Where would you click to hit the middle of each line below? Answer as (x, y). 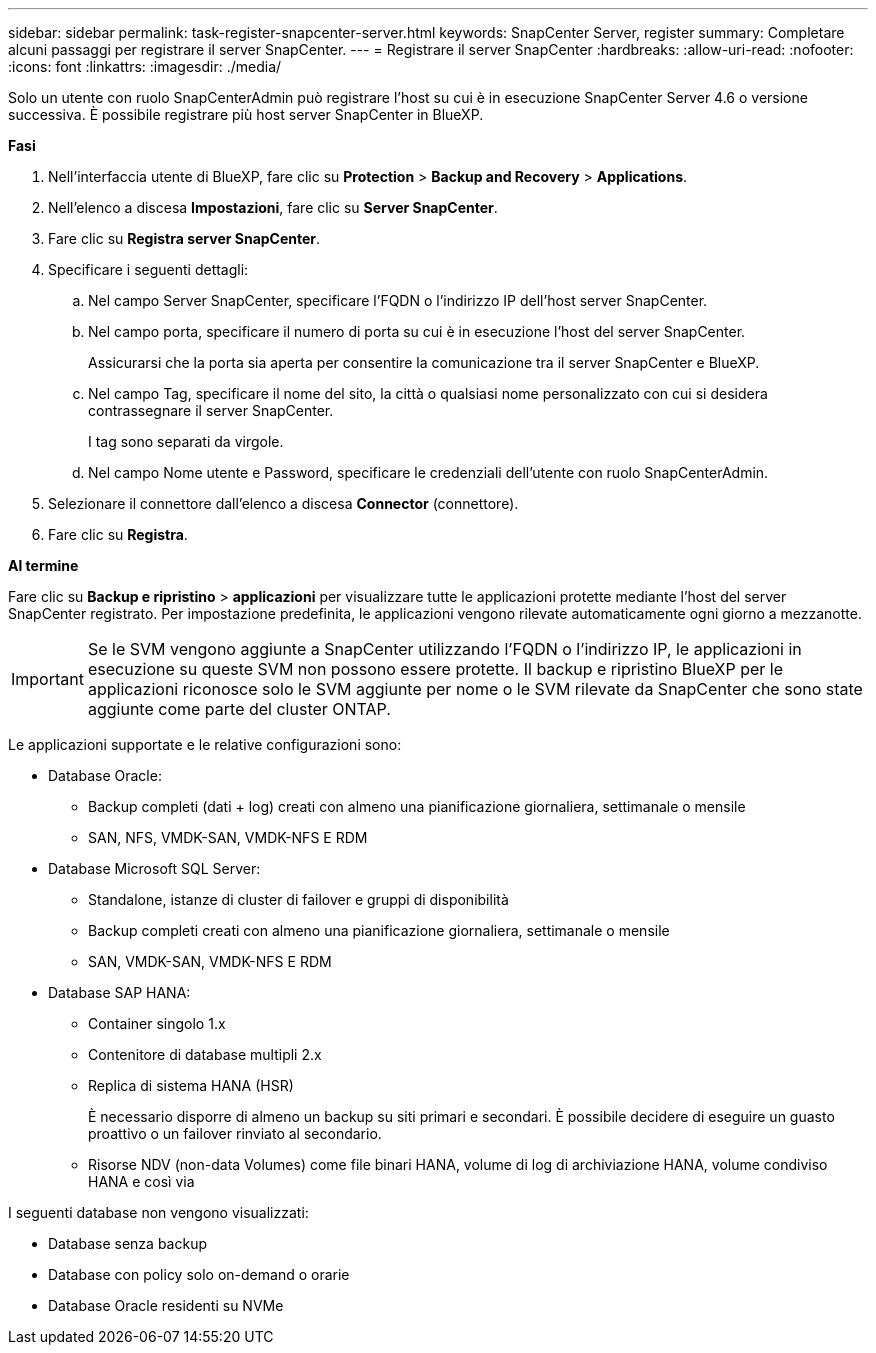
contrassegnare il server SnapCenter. (211, 410)
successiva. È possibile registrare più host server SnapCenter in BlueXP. (246, 114)
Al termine (43, 565)
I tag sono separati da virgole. (186, 441)
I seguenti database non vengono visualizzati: (158, 1212)
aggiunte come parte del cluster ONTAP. (239, 709)
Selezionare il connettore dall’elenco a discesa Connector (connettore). (283, 503)
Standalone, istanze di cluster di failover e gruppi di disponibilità (298, 899)
